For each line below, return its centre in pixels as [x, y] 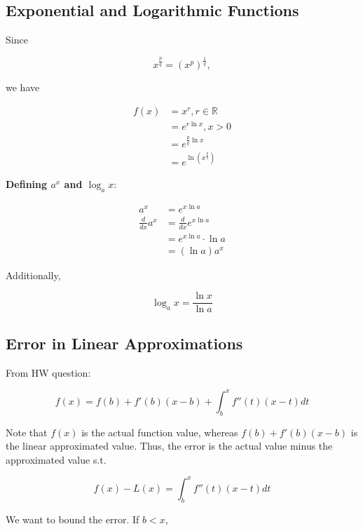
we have [23, 87]
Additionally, [33, 275]
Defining [27, 184]
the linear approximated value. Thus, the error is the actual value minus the [169, 446]
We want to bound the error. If [73, 519]
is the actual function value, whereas [160, 432]
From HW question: [48, 372]
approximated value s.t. [56, 459]
